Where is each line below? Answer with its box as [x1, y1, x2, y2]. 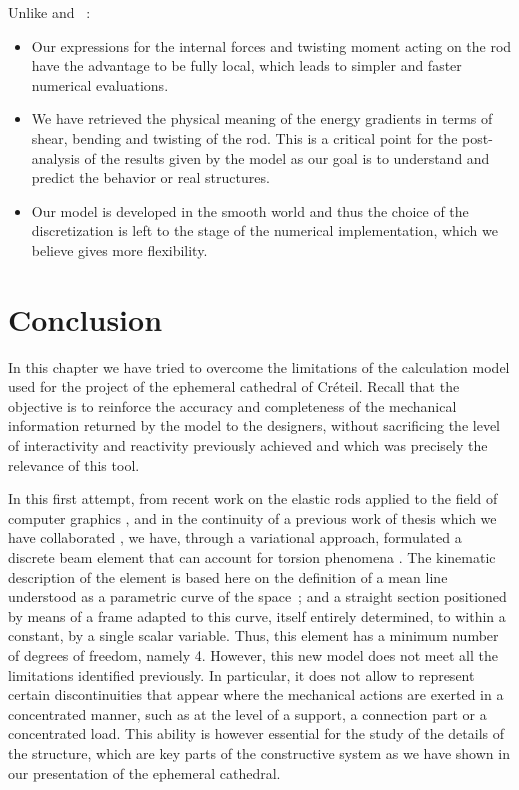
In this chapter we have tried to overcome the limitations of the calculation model [8, 356, 510, 377]
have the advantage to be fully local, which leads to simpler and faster [31, 55, 462, 76]
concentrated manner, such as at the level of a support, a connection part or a [8, 703, 487, 724]
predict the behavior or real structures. [31, 167, 270, 188]
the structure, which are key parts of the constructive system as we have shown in [8, 742, 510, 763]
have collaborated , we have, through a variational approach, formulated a [8, 527, 462, 548]
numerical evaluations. [31, 74, 169, 95]
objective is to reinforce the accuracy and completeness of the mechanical [8, 395, 457, 416]
